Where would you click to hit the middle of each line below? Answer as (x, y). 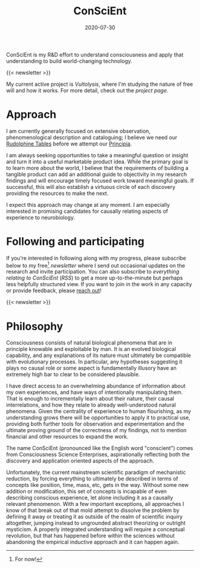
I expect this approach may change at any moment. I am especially (88, 204)
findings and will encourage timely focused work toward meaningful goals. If (100, 181)
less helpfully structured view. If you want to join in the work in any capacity (99, 284)
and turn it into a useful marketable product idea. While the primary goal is (97, 162)
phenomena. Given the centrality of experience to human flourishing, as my (99, 411)
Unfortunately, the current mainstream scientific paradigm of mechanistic (96, 473)
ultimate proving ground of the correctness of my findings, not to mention (96, 430)
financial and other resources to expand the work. (67, 437)
